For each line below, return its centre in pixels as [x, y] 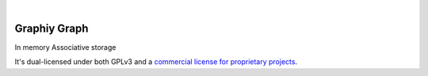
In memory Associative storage [65, 47]
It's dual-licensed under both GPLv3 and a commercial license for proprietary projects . [156, 62]
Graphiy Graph [52, 28]
